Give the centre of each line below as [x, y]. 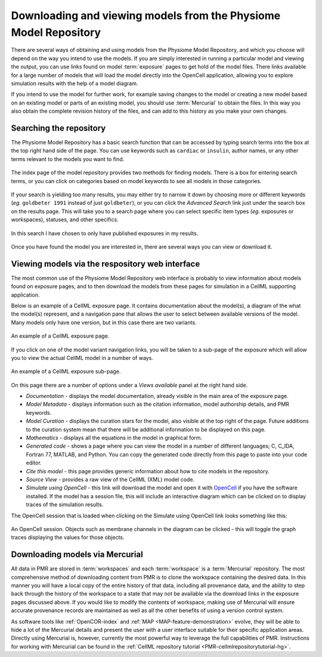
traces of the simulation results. [65, 505]
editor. [34, 463]
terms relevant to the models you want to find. [68, 159]
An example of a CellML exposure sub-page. [66, 371]
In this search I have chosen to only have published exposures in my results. [105, 233]
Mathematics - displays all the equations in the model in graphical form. [114, 438]
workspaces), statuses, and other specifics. [65, 220]
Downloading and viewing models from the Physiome [146, 16]
